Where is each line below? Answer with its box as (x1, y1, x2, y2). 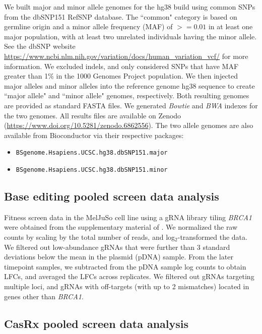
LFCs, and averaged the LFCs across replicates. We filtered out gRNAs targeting (4, 271, 254, 282)
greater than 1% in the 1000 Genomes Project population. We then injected (4, 71, 238, 81)
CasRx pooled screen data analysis (4, 315, 189, 331)
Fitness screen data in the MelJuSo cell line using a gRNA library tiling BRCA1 (4, 212, 252, 222)
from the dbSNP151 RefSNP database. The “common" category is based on (4, 11, 237, 22)
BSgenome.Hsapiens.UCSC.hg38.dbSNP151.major (16, 149, 168, 157)
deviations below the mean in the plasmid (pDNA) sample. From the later (4, 251, 233, 262)
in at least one (208, 21, 253, 32)
